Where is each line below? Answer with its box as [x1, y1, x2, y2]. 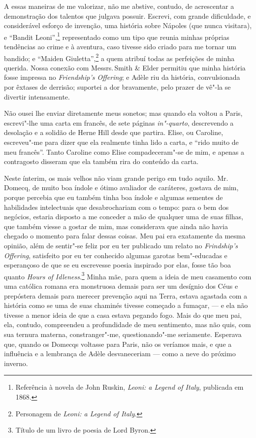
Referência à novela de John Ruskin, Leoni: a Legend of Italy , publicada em [15, 382, 244, 392]
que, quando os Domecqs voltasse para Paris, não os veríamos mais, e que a [4, 338, 232, 349]
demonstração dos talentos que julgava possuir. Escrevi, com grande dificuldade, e [4, 10, 251, 21]
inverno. [4, 358, 28, 368]
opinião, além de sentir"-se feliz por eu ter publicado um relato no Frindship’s [4, 240, 238, 250]
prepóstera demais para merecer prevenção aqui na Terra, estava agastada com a [4, 290, 248, 301]
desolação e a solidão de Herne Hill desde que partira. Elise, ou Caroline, [4, 127, 224, 137]
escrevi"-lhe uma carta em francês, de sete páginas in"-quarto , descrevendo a [4, 117, 234, 128]
